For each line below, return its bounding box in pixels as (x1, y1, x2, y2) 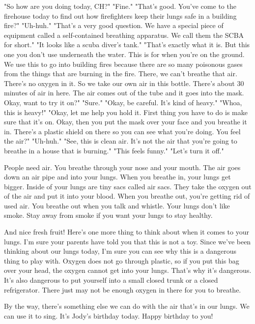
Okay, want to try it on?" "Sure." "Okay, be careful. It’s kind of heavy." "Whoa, (4, 97, 242, 107)
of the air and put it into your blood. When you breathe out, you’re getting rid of (4, 191, 250, 201)
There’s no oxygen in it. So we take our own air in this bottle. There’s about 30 (4, 78, 244, 88)
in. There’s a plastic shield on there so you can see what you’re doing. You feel (4, 126, 241, 136)
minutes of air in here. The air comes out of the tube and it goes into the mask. (4, 88, 244, 98)
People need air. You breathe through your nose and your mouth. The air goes (4, 162, 241, 172)
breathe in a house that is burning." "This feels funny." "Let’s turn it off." (4, 145, 224, 155)
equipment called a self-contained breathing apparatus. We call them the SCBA (4, 29, 244, 40)
